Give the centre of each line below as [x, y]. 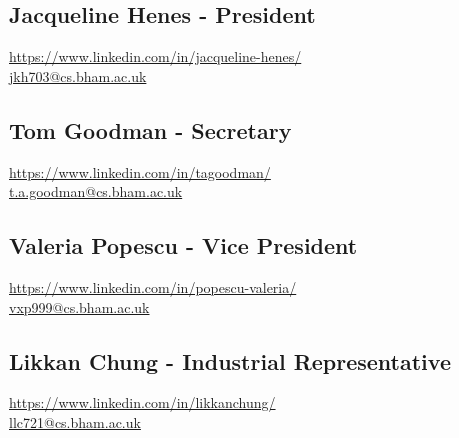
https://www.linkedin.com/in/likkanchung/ [142, 402]
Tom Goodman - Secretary [150, 129]
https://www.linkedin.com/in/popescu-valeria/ [153, 286]
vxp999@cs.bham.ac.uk [79, 306]
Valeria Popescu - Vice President [183, 245]
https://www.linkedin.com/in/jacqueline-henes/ [155, 56]
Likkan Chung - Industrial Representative [230, 360]
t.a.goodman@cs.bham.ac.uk [96, 191]
